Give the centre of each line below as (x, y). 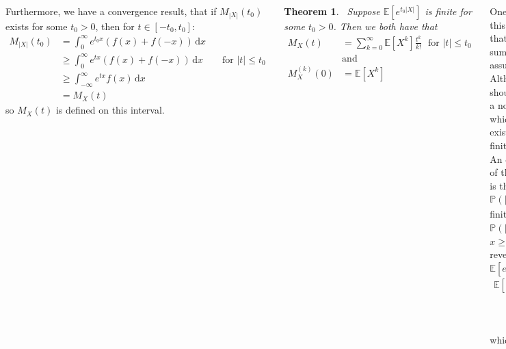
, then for (115, 26)
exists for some (37, 26)
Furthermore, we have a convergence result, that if (111, 11)
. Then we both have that (385, 26)
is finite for (448, 11)
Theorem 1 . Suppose (332, 11)
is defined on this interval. (110, 110)
